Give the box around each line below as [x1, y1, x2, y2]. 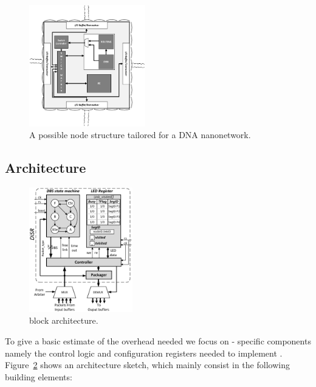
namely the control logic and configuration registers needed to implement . [5, 346, 283, 359]
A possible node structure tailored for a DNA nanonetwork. [29, 128, 251, 141]
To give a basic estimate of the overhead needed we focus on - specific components [5, 334, 311, 347]
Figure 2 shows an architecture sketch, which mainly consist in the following [5, 358, 290, 371]
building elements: [5, 370, 72, 383]
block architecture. [29, 314, 98, 327]
